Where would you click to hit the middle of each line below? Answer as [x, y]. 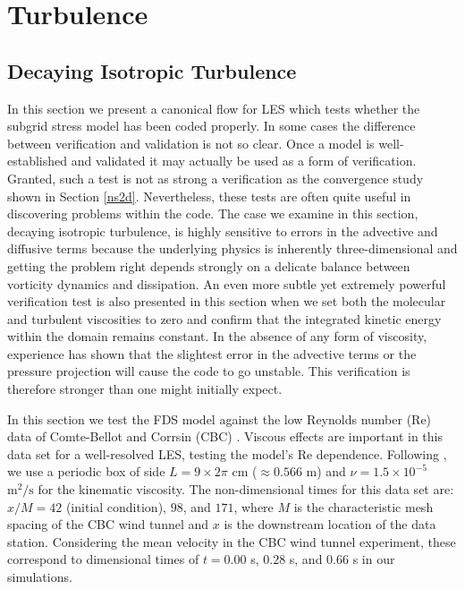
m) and [326, 471]
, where [254, 506]
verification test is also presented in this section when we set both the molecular [227, 301]
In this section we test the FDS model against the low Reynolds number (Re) [220, 418]
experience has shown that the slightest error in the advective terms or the [212, 353]
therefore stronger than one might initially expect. [145, 389]
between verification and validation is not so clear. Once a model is [191, 143]
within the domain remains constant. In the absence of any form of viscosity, [217, 336]
